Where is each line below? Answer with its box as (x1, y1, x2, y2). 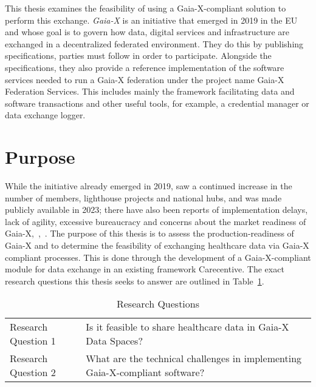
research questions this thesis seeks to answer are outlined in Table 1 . (5, 274, 264, 287)
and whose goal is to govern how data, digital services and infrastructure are (5, 25, 290, 38)
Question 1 (10, 334, 56, 348)
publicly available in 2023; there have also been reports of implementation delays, (5, 203, 308, 216)
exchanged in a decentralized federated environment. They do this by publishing (5, 37, 304, 50)
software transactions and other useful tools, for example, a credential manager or (5, 96, 309, 109)
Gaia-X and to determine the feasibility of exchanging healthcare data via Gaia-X (5, 239, 309, 252)
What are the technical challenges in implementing (86, 351, 302, 366)
